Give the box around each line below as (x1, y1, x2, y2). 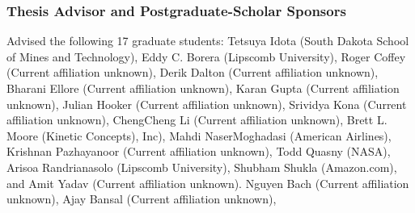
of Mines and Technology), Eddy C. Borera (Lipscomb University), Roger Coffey (6, 48, 406, 65)
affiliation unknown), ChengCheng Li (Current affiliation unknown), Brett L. (6, 111, 387, 128)
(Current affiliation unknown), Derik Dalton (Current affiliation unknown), (6, 64, 379, 81)
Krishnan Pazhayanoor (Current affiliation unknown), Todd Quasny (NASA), (6, 143, 391, 160)
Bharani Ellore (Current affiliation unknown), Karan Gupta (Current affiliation (6, 80, 400, 96)
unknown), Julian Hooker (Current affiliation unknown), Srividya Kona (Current (6, 95, 407, 112)
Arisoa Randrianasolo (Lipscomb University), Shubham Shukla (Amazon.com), (6, 158, 397, 175)
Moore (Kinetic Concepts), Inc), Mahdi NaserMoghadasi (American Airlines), (6, 127, 392, 144)
